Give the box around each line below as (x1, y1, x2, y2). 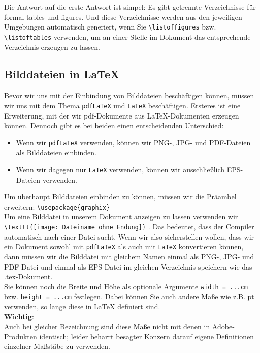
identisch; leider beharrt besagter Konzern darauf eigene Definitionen (39, 331, 254, 341)
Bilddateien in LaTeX (4, 66, 120, 82)
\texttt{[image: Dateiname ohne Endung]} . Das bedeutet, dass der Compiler (4, 221, 254, 232)
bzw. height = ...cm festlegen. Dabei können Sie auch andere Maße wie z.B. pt (4, 291, 254, 302)
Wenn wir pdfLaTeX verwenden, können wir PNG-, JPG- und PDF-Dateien (16, 137, 251, 148)
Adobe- (212, 321, 235, 332)
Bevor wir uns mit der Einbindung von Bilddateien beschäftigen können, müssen (4, 90, 254, 101)
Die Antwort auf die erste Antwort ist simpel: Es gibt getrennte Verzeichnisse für (4, 2, 256, 12)
